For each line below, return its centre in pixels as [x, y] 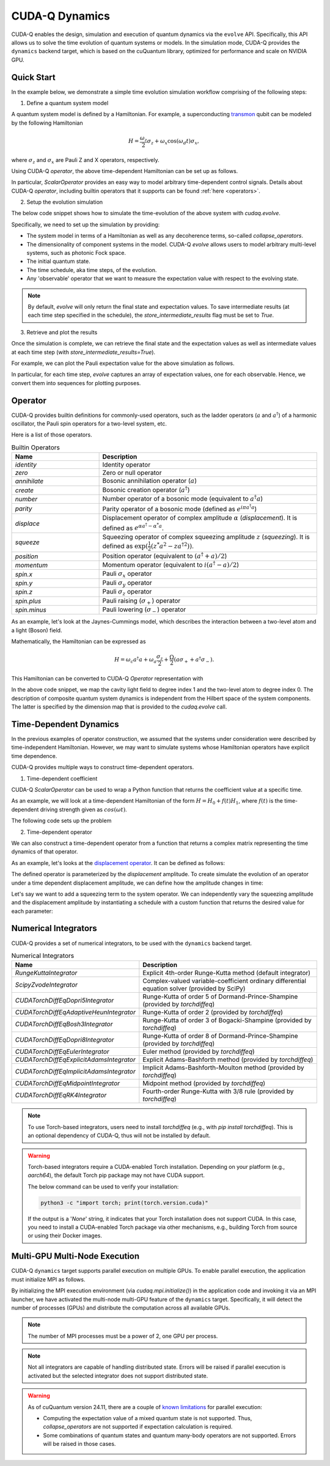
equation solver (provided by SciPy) [194, 989]
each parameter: [32, 911]
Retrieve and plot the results [62, 332]
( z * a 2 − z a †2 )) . [172, 546]
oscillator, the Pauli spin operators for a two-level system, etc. [89, 424]
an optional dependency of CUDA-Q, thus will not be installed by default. [119, 1136]
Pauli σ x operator [127, 574]
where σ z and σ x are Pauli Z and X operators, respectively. [85, 160]
